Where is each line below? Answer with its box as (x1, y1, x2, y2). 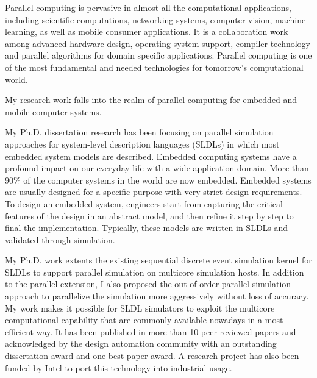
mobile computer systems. (5, 105, 102, 118)
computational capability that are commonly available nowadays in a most (5, 313, 283, 326)
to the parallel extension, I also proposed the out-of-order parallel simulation (5, 277, 291, 290)
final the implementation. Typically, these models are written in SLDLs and (5, 221, 288, 234)
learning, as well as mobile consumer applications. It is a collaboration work (5, 25, 288, 38)
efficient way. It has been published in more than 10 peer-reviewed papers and (5, 325, 296, 338)
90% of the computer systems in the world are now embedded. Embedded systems (5, 173, 312, 186)
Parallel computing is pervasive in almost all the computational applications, (5, 1, 291, 13)
